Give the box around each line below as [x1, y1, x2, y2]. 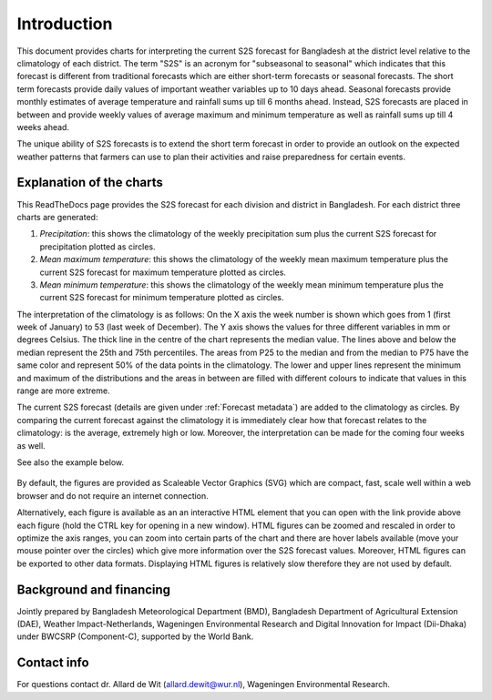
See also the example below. [16, 457, 125, 468]
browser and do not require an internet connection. [16, 490, 209, 501]
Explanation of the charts [16, 175, 164, 190]
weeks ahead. [16, 121, 70, 132]
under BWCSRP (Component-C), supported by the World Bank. [16, 631, 254, 642]
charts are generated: [16, 211, 98, 222]
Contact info [16, 655, 90, 671]
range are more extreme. [16, 385, 110, 396]
